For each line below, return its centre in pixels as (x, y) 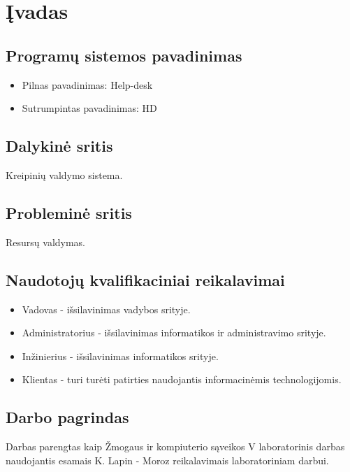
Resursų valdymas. (46, 242)
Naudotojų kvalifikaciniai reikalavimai (145, 279)
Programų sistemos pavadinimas (124, 55)
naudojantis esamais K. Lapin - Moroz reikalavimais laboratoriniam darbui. (167, 460)
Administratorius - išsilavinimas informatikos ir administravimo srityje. (174, 332)
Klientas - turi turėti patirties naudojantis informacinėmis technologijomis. (182, 379)
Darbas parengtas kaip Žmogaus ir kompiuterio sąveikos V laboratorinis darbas (175, 446)
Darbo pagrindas (67, 417)
